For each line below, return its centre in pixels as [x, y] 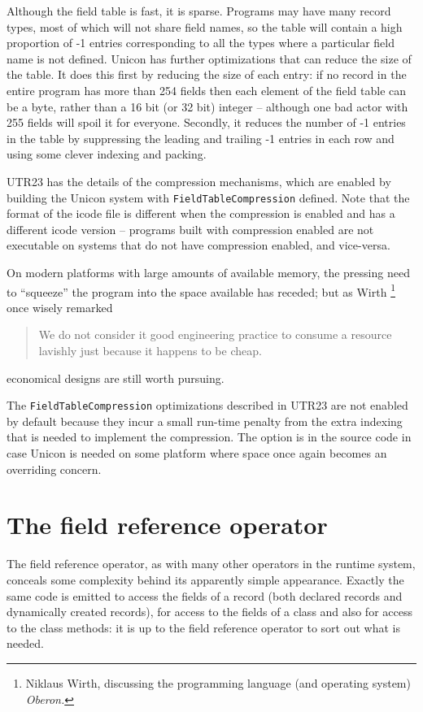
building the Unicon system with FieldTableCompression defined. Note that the [208, 197]
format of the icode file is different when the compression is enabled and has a [201, 213]
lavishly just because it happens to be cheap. [150, 350]
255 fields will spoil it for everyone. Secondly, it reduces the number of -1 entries [206, 122]
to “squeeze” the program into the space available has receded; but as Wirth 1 [201, 290]
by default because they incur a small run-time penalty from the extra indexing [205, 421]
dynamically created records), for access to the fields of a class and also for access [209, 612]
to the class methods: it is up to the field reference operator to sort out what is [204, 627]
